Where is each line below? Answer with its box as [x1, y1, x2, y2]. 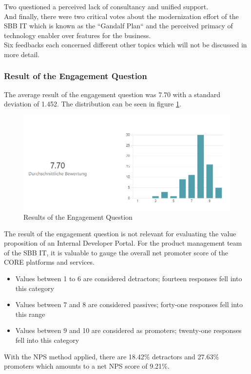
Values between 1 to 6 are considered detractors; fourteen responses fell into [15, 273, 242, 284]
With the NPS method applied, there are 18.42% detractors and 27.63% [4, 351, 219, 361]
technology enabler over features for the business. [4, 30, 151, 40]
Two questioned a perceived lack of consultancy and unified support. [4, 1, 209, 11]
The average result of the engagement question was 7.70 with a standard [4, 89, 221, 99]
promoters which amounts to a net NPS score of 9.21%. [4, 361, 170, 371]
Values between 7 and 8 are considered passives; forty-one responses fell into [15, 299, 243, 310]
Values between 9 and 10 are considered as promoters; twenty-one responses [15, 325, 242, 335]
